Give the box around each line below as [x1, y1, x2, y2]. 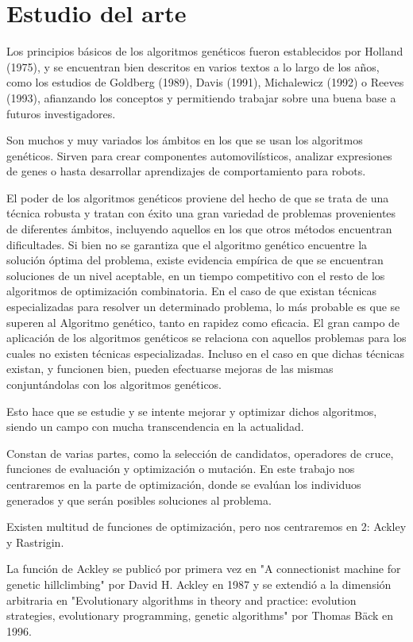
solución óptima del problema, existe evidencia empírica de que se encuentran [6, 252, 384, 268]
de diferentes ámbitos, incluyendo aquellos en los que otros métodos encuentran [6, 221, 392, 237]
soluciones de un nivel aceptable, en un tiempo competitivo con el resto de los [6, 267, 385, 283]
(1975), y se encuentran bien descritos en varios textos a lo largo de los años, [6, 58, 380, 75]
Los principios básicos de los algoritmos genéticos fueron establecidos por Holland [6, 43, 403, 60]
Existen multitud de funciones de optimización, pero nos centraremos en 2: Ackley [6, 518, 407, 535]
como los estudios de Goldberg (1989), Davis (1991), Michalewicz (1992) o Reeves [6, 74, 404, 90]
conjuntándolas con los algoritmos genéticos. [6, 376, 222, 392]
